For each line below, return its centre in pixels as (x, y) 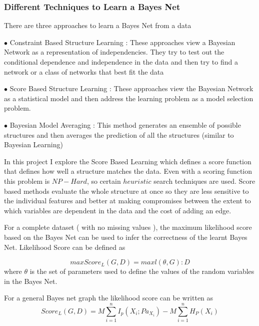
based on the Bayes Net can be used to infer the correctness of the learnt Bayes (126, 237)
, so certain (104, 181)
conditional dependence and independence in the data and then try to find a (121, 62)
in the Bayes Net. (31, 281)
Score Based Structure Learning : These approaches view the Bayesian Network (131, 88)
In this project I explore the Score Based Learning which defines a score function (128, 161)
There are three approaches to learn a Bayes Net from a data (98, 25)
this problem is (27, 181)
